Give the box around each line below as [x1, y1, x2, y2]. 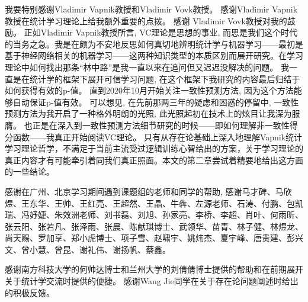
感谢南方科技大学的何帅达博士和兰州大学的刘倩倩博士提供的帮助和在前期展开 [5, 263, 303, 275]
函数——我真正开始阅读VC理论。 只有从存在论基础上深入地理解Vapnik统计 [12, 130, 303, 143]
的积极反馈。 [5, 286, 54, 298]
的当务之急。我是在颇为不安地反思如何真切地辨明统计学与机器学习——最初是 [5, 37, 303, 50]
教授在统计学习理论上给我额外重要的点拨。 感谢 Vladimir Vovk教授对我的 [5, 14, 287, 27]
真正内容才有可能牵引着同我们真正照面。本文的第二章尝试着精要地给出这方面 [5, 153, 303, 166]
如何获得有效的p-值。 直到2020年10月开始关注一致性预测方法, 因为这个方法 [5, 84, 294, 97]
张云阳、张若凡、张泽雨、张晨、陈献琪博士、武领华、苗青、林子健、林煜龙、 [5, 220, 303, 232]
